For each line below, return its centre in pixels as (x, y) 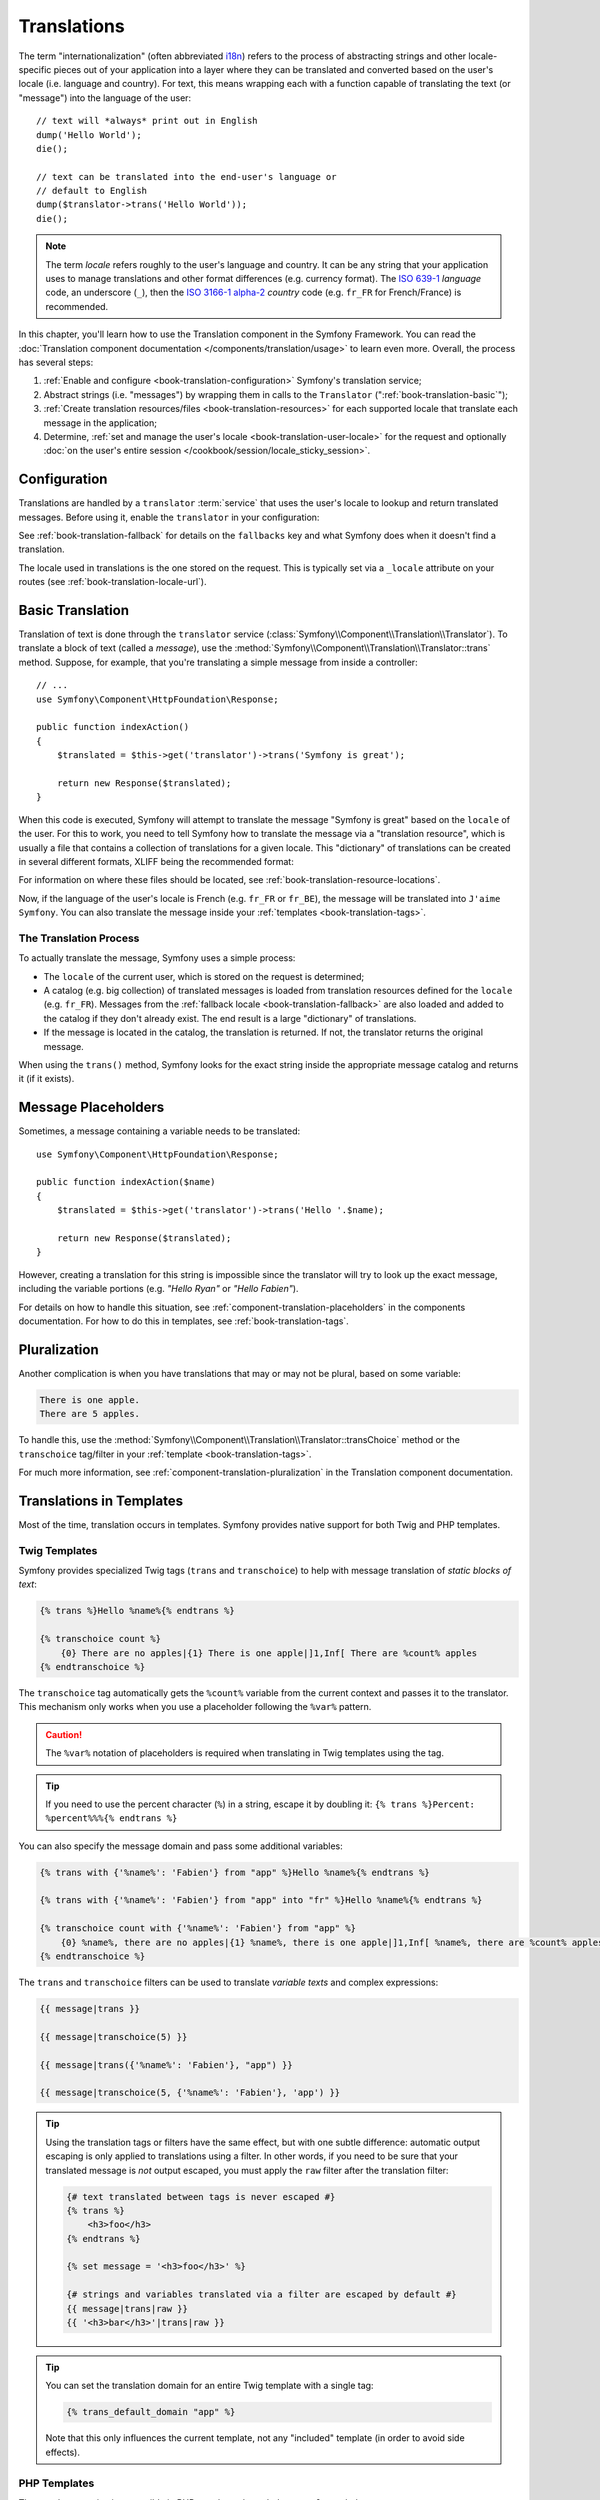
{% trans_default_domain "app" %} (151, 2412)
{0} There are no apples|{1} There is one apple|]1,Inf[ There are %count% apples (269, 1653)
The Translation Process (79, 938)
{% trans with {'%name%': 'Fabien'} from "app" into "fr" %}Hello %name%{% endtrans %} (261, 1900)
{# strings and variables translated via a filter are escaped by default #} (261, 2294)
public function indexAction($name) (126, 1182)
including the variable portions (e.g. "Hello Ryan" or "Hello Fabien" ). (158, 1289)
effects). (62, 2452)
